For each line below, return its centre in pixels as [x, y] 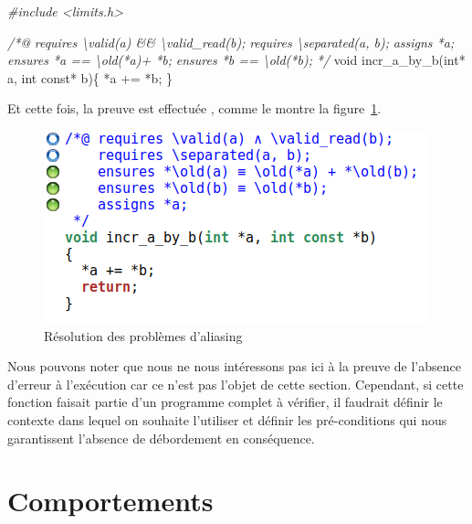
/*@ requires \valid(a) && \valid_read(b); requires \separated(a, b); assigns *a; [231, 42]
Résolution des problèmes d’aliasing [143, 335]
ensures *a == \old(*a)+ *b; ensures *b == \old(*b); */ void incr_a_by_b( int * [236, 60]
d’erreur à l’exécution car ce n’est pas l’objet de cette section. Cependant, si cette [236, 384]
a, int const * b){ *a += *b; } [90, 77]
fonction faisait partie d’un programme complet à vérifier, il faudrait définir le [225, 402]
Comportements [110, 501]
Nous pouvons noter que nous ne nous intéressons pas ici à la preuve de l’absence [234, 366]
